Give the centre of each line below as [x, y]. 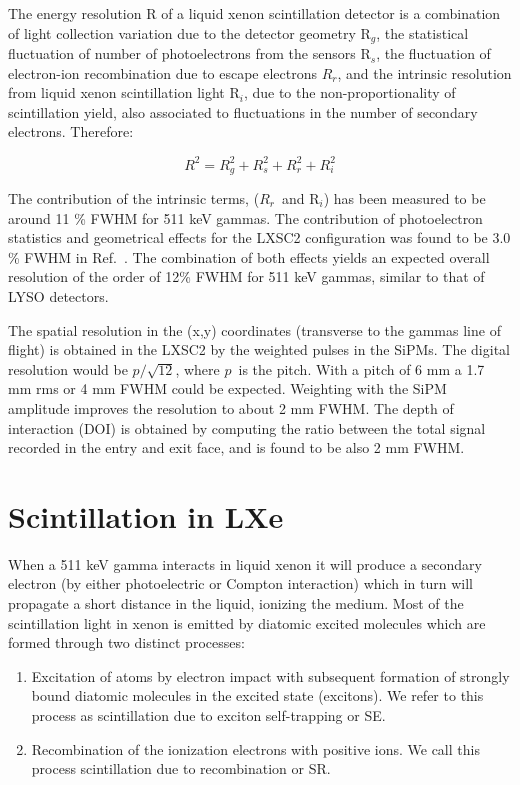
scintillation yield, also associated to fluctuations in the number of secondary [243, 111]
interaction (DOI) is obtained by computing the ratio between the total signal [247, 427]
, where [197, 368]
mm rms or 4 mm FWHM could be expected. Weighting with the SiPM [227, 388]
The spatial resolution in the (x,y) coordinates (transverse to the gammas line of [254, 329]
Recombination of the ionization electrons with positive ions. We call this [255, 748]
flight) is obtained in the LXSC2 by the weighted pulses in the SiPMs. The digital [259, 349]
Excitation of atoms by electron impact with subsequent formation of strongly [270, 675]
